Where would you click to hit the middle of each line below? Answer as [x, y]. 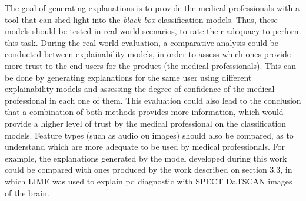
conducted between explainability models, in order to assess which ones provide [148, 54]
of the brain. [27, 192]
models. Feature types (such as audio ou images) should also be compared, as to [149, 135]
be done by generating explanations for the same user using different [128, 77]
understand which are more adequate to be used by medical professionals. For [145, 146]
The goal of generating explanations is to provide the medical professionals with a [152, 8]
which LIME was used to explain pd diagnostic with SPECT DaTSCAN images [149, 181]
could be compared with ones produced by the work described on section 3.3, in [149, 169]
